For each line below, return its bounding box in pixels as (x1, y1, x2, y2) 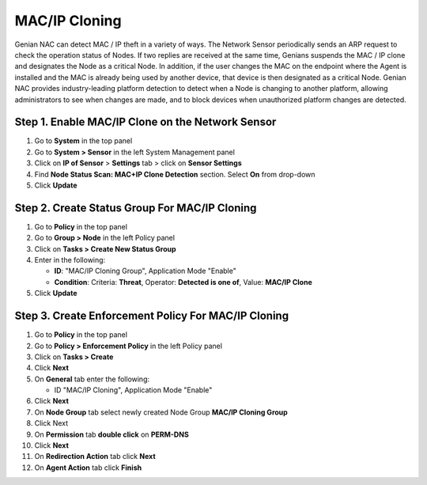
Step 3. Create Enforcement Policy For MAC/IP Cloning (14, 309, 289, 323)
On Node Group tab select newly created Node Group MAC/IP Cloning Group (34, 407, 288, 417)
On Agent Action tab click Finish (34, 463, 142, 472)
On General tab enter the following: (34, 374, 150, 384)
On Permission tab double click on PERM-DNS (34, 430, 189, 439)
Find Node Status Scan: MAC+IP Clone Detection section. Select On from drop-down (34, 169, 316, 179)
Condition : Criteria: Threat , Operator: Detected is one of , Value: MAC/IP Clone (54, 277, 312, 286)
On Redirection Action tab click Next (34, 452, 156, 461)
